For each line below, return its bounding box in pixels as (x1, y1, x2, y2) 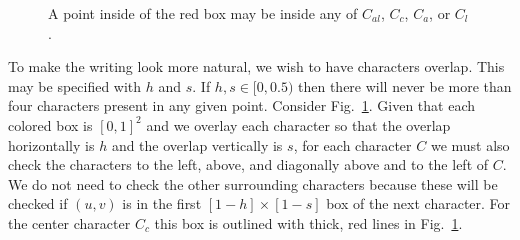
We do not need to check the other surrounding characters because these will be (8, 173, 498, 194)
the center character (8, 212, 131, 233)
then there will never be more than (298, 75, 512, 96)
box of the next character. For (326, 193, 511, 214)
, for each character (293, 134, 412, 155)
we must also (430, 134, 510, 155)
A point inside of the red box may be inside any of (48, 3, 358, 23)
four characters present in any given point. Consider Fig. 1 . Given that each (8, 95, 476, 116)
